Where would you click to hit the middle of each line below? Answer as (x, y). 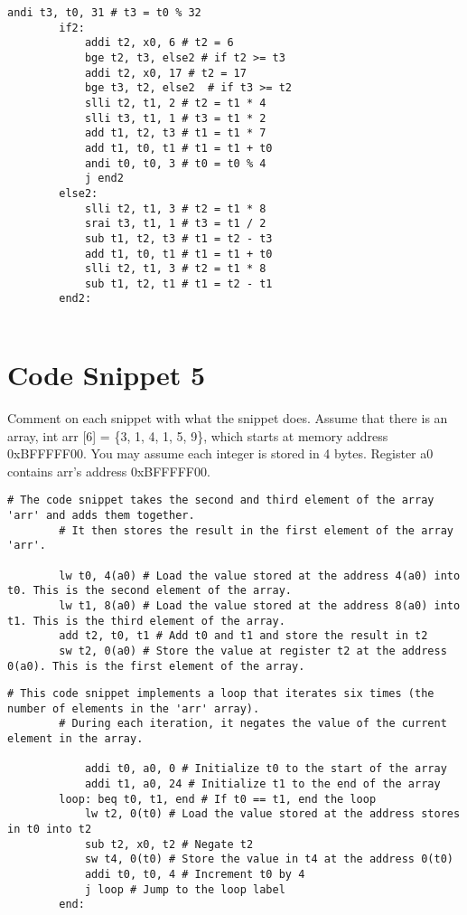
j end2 (104, 179)
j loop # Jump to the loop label (185, 889)
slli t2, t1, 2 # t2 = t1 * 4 (175, 103)
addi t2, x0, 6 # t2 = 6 (159, 43)
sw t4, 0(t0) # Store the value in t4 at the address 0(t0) (269, 859)
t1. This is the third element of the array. (146, 621)
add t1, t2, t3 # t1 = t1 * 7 (175, 133)
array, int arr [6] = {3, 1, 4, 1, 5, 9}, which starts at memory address (198, 435)
